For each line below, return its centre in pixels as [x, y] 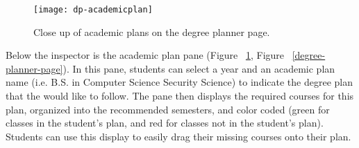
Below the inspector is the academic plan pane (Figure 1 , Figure [145, 55]
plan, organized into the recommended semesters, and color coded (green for [168, 109]
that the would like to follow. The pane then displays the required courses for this [180, 96]
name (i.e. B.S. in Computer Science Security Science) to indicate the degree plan [179, 82]
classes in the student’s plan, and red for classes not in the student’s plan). [165, 123]
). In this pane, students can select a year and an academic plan [199, 68]
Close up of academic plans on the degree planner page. [152, 31]
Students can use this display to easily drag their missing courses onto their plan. [178, 136]
